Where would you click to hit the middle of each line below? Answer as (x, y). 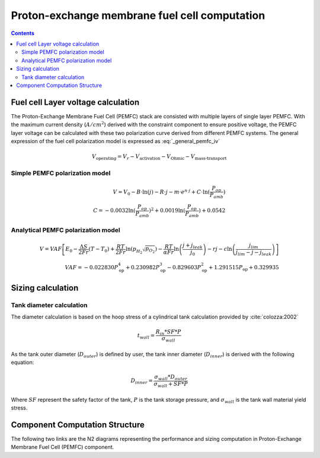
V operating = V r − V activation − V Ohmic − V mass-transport (159, 157)
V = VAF (51, 249)
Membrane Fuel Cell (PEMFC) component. (63, 447)
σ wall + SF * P (171, 385)
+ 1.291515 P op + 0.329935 (244, 268)
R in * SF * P (169, 333)
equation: (23, 362)
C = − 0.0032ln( (114, 211)
